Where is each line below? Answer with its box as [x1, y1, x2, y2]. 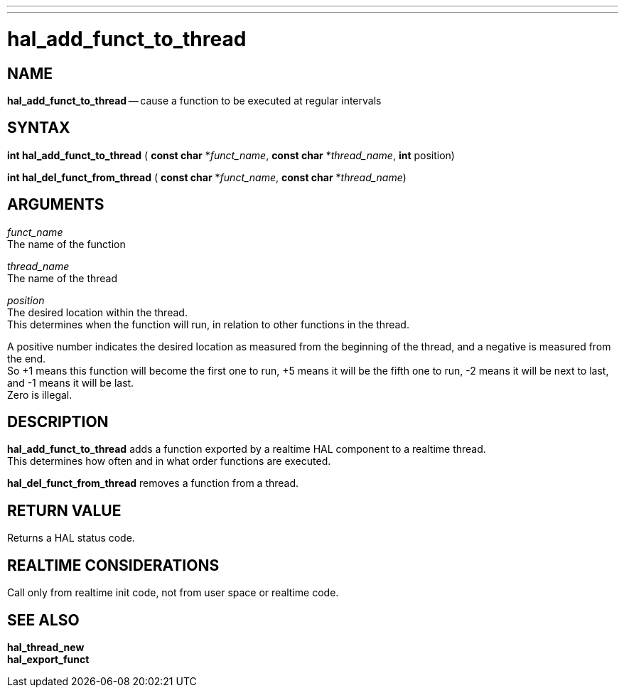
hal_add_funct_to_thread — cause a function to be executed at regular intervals [7, 94, 382, 107]
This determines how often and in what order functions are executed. [7, 455, 331, 468]
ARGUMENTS [7, 195, 104, 214]
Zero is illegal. [7, 388, 72, 401]
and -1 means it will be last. [7, 376, 134, 389]
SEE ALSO [7, 611, 80, 629]
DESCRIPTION [7, 413, 109, 431]
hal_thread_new [7, 640, 85, 653]
